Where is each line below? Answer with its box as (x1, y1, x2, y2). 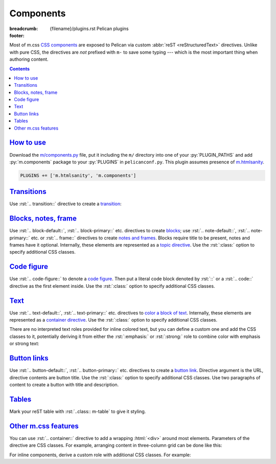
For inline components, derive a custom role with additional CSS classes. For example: (9, 452, 191, 458)
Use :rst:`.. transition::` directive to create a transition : (9, 201, 122, 207)
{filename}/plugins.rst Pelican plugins (50, 26, 129, 32)
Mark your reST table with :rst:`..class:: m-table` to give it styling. (9, 408, 146, 414)
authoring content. (9, 56, 49, 62)
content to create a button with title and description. (9, 381, 119, 387)
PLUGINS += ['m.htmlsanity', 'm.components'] (20, 173, 136, 178)
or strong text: (9, 340, 39, 347)
